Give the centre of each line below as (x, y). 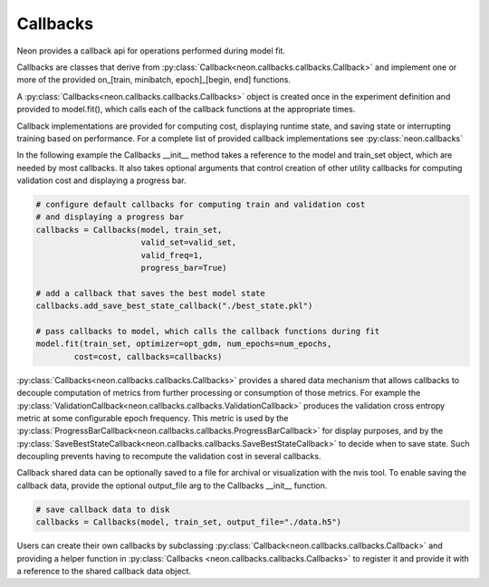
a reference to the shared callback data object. (104, 571)
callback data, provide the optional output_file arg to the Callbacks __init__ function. (172, 486)
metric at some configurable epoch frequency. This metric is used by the (153, 418)
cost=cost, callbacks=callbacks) (148, 356)
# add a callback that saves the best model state (151, 293)
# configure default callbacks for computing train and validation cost (201, 205)
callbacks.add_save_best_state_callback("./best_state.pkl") (174, 306)
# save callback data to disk (103, 509)
